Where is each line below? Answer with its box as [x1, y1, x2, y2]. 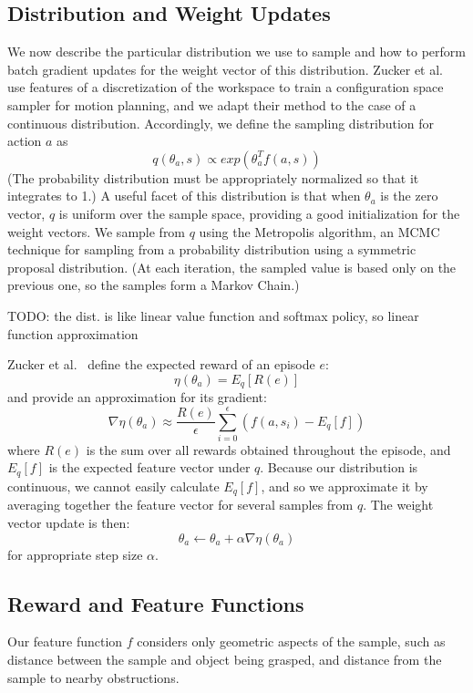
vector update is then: [7, 512, 130, 532]
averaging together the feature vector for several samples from [7, 495, 354, 514]
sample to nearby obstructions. [7, 667, 180, 687]
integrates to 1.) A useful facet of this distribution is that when [7, 186, 361, 205]
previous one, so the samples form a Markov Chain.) [7, 275, 300, 295]
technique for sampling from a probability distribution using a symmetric [7, 240, 416, 259]
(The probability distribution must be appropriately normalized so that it [7, 168, 419, 187]
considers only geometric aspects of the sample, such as [137, 632, 446, 651]
